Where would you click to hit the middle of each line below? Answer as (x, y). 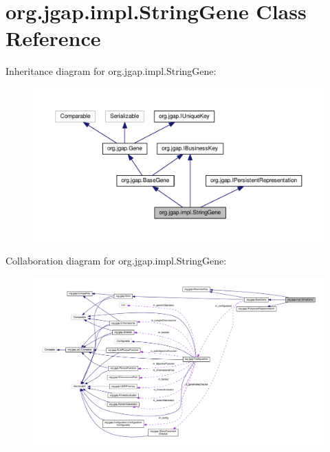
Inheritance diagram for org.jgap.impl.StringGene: (111, 71)
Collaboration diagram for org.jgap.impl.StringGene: (116, 261)
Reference (53, 38)
